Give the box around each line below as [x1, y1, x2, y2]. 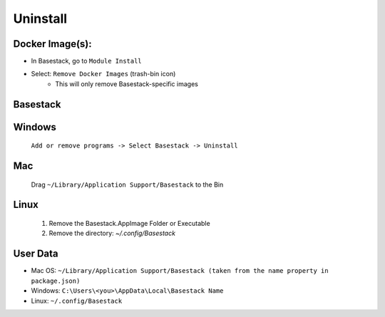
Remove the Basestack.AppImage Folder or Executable [48, 219, 210, 228]
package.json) [31, 276, 81, 285]
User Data [13, 248, 58, 260]
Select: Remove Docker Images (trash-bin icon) [31, 70, 176, 78]
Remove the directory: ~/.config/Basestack [48, 229, 176, 238]
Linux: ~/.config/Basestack [31, 296, 123, 305]
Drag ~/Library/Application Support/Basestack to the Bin [31, 180, 224, 189]
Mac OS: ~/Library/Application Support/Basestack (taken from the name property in [31, 266, 329, 275]
